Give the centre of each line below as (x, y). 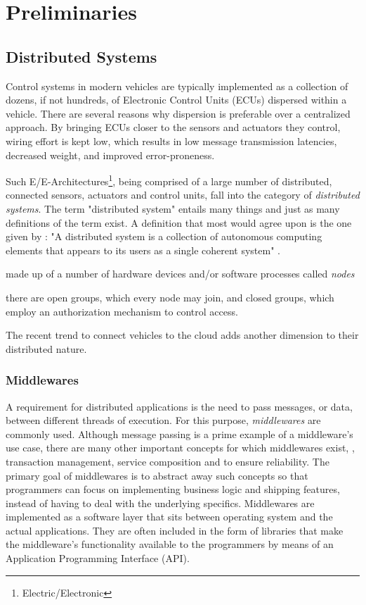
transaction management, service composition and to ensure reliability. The (168, 461)
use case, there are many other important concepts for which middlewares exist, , (180, 448)
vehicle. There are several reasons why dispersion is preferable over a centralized (178, 113)
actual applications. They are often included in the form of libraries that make (175, 530)
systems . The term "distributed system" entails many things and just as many (173, 208)
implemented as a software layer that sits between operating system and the (169, 517)
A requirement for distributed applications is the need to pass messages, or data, (179, 406)
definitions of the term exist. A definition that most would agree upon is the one (179, 222)
